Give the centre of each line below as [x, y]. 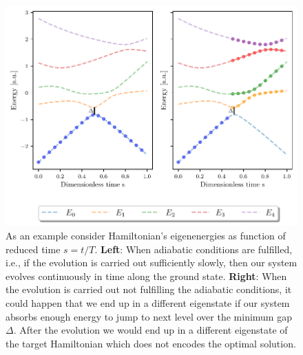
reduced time [33, 249]
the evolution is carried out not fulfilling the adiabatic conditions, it [149, 289]
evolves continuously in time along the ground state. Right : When [146, 276]
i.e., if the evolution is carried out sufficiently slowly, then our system [151, 262]
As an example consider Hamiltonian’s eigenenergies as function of [146, 235]
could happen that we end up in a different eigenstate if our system [148, 302]
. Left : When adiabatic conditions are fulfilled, [194, 249]
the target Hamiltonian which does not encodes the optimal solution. [151, 343]
